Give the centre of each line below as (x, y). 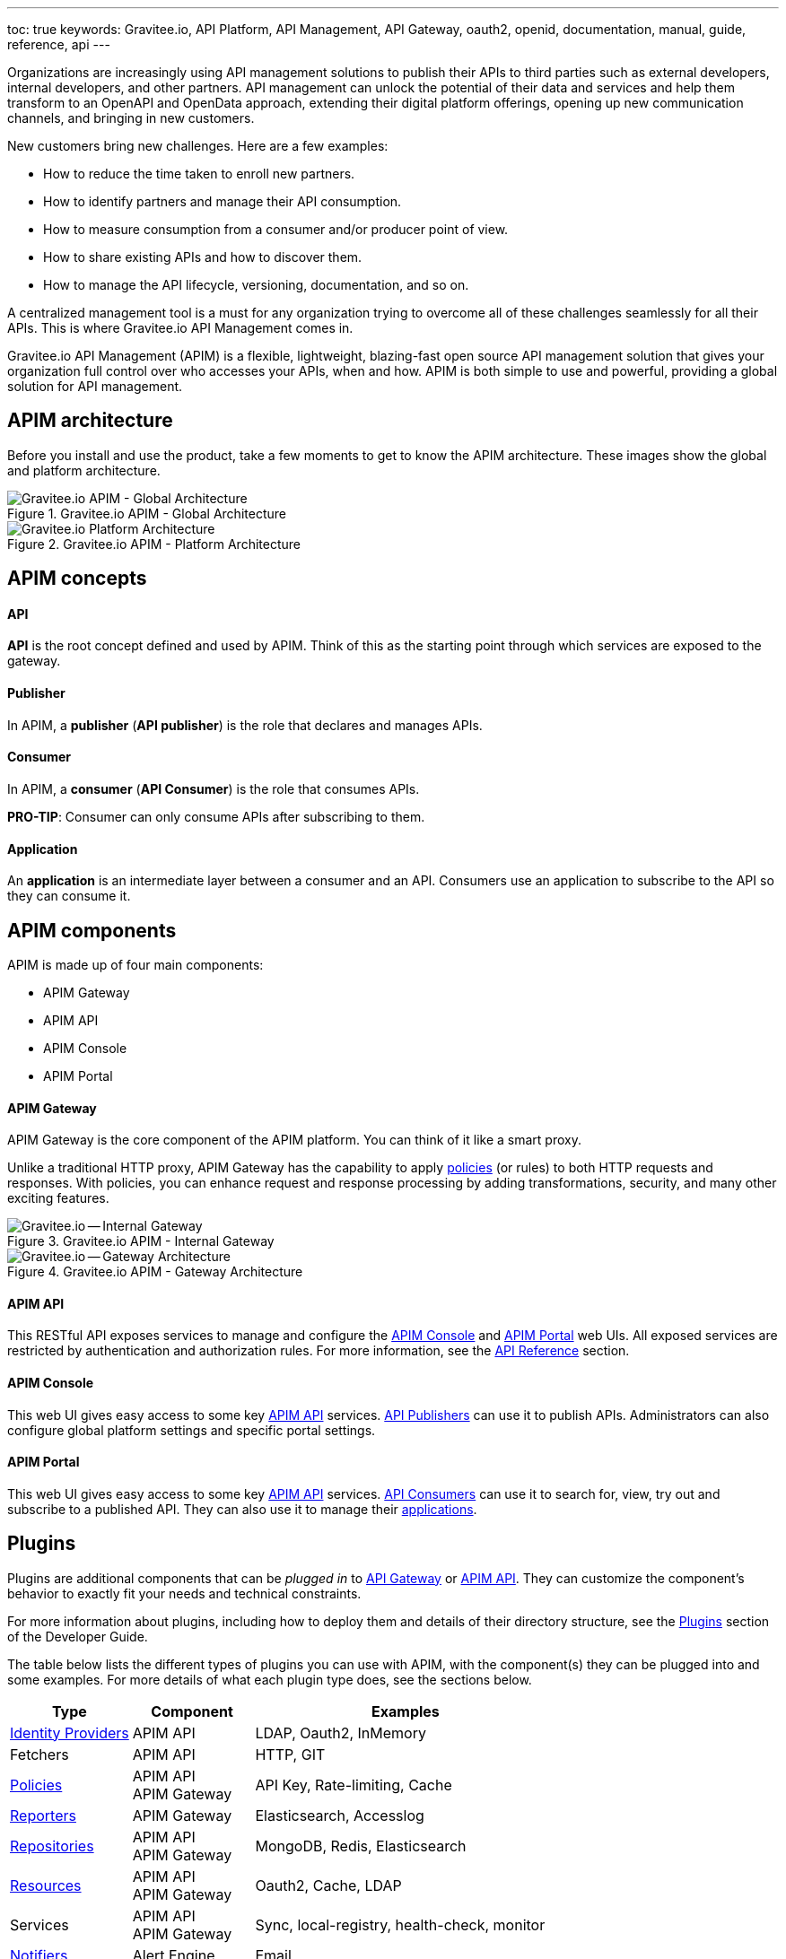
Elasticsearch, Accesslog (340, 1815)
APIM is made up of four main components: (135, 964)
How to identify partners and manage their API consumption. (223, 201)
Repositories (52, 1846)
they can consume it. (69, 896)
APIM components (92, 930)
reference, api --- (59, 44)
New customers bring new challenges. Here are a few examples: (198, 146)
